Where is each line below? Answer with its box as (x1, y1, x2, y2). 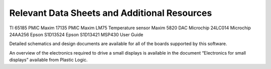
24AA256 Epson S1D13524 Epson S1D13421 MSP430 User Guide (9, 31, 144, 37)
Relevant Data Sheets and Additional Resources (9, 7, 212, 18)
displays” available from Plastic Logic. (9, 57, 88, 63)
